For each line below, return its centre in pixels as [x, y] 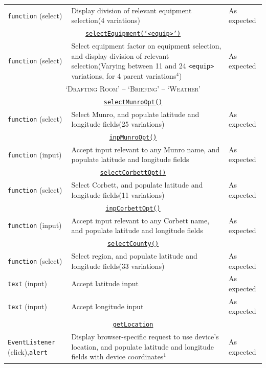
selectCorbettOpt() [133, 173]
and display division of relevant [120, 55]
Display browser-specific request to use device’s [145, 337]
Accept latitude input [105, 283]
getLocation [133, 325]
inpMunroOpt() [133, 137]
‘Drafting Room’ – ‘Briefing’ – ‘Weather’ [133, 88]
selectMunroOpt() [133, 102]
